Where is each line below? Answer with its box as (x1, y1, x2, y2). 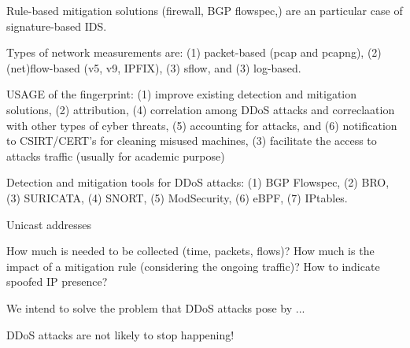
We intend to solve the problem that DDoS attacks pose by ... (6, 299, 305, 316)
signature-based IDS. (6, 17, 107, 34)
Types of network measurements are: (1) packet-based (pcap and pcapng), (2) (6, 44, 382, 61)
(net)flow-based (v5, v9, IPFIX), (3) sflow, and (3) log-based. (6, 59, 301, 76)
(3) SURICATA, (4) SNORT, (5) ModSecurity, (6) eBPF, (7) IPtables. (6, 189, 348, 205)
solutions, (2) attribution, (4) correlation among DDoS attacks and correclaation (6, 101, 395, 117)
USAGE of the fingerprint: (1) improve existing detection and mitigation (6, 86, 357, 102)
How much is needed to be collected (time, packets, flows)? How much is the (6, 242, 375, 259)
